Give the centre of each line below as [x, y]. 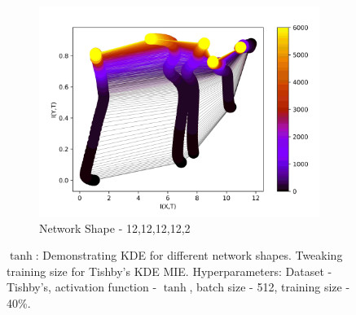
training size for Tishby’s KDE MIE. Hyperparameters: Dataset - [169, 271]
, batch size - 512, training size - [270, 287]
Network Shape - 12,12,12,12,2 [115, 227]
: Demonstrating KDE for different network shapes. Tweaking [189, 255]
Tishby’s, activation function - [82, 287]
